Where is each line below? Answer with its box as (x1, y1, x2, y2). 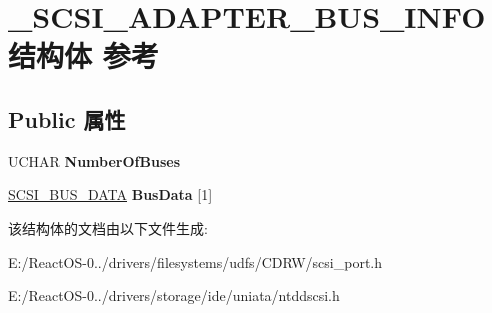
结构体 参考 (8, 35, 159, 76)
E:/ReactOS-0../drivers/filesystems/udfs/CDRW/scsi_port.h (8, 251, 383, 272)
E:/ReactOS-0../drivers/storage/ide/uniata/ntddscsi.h (8, 285, 340, 306)
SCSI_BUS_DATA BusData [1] (8, 184, 213, 205)
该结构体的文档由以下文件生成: (8, 217, 208, 238)
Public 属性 (8, 103, 126, 134)
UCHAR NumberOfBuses (8, 150, 180, 171)
